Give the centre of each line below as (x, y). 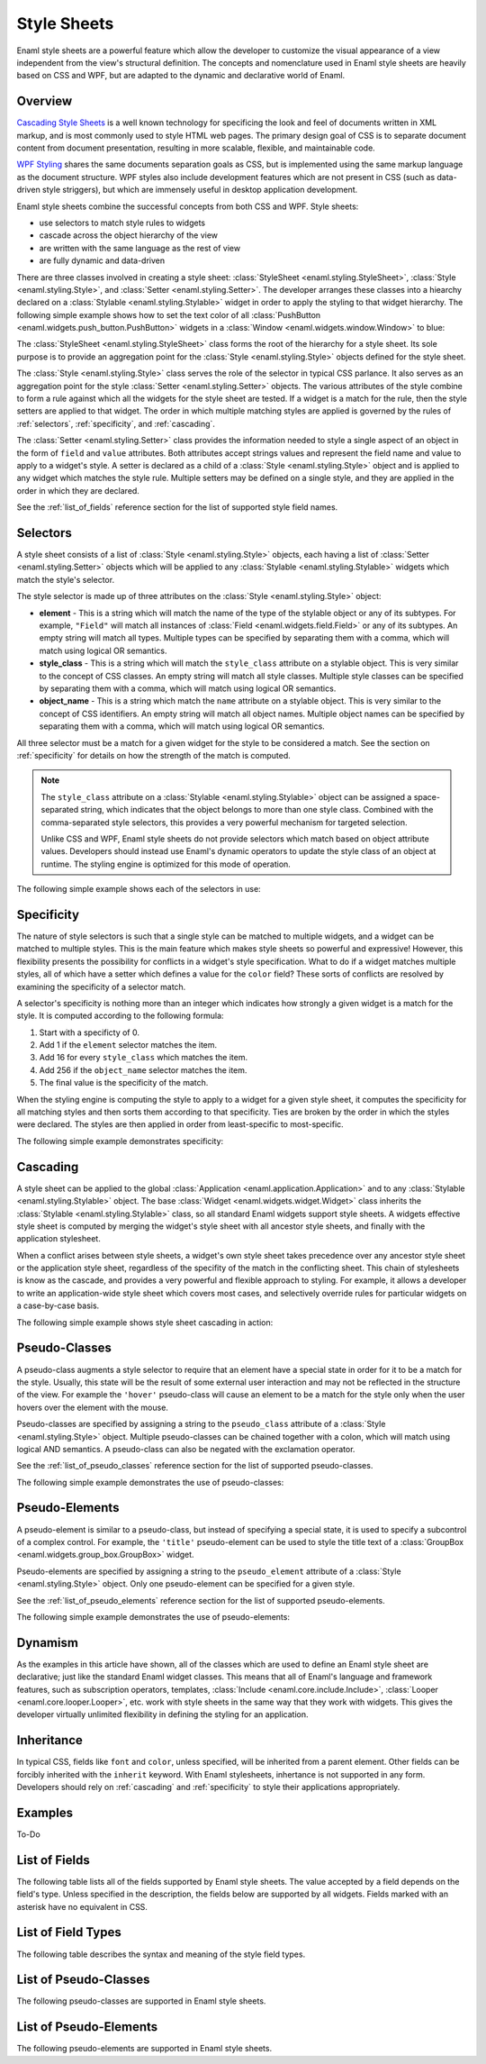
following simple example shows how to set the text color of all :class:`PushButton (169, 314)
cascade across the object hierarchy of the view (129, 235)
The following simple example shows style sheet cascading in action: (145, 1322)
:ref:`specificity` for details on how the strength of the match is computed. (154, 755)
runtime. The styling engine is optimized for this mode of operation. (166, 864)
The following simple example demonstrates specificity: (120, 1141)
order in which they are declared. (78, 490)
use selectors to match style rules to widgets (122, 223)
